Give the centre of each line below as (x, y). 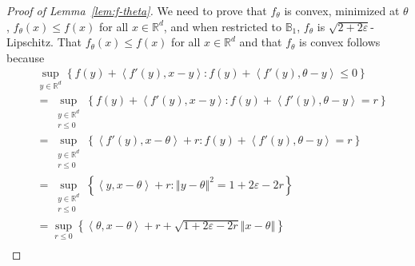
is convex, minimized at (342, 10)
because (26, 57)
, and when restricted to (222, 26)
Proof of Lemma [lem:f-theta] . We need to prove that (137, 10)
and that (261, 42)
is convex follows (340, 42)
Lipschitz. (30, 42)
